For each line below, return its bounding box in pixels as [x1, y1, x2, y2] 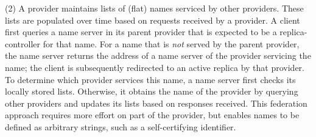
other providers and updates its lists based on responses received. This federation [5, 96, 307, 109]
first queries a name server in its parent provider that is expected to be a [5, 25, 277, 38]
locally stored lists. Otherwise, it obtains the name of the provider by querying [5, 85, 298, 98]
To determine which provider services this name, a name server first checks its [5, 73, 296, 85]
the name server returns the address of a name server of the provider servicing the [5, 49, 311, 62]
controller [5, 37, 41, 50]
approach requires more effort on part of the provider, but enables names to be [5, 109, 300, 121]
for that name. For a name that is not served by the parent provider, [43, 37, 300, 50]
